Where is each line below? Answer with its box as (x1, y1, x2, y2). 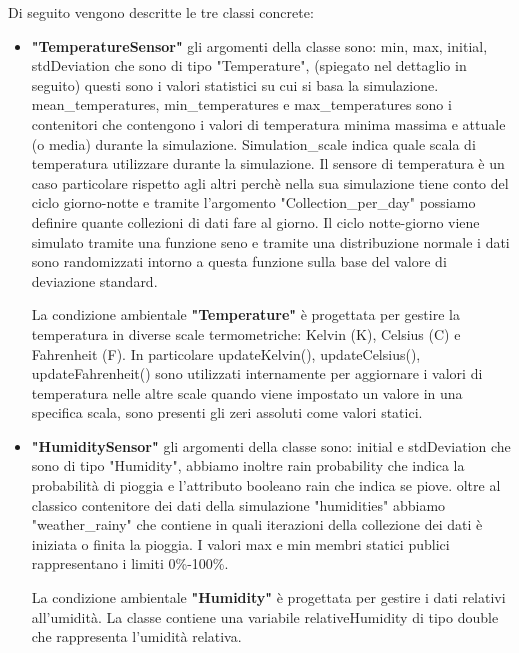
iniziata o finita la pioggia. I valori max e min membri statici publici (31, 533, 450, 554)
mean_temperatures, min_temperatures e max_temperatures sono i (31, 94, 452, 115)
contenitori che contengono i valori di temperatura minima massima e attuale (31, 113, 506, 134)
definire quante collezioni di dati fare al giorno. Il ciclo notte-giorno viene (31, 211, 480, 232)
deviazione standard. (31, 270, 158, 291)
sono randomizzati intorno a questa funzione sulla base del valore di (31, 251, 447, 272)
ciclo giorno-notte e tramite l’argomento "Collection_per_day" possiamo (31, 192, 476, 213)
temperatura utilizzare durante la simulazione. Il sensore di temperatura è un (31, 153, 505, 174)
